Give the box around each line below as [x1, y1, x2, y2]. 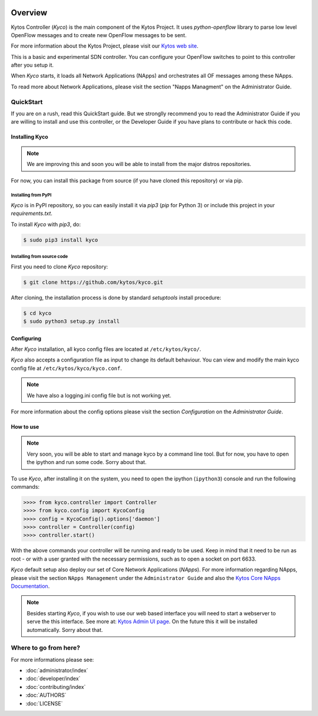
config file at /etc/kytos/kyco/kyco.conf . [11, 364, 122, 372]
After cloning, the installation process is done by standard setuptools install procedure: [11, 294, 221, 301]
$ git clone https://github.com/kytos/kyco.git [23, 279, 163, 286]
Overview [11, 8, 48, 18]
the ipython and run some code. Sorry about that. [26, 459, 147, 466]
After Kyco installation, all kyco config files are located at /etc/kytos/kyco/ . [11, 346, 201, 353]
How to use [11, 423, 39, 430]
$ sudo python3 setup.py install [23, 318, 120, 325]
